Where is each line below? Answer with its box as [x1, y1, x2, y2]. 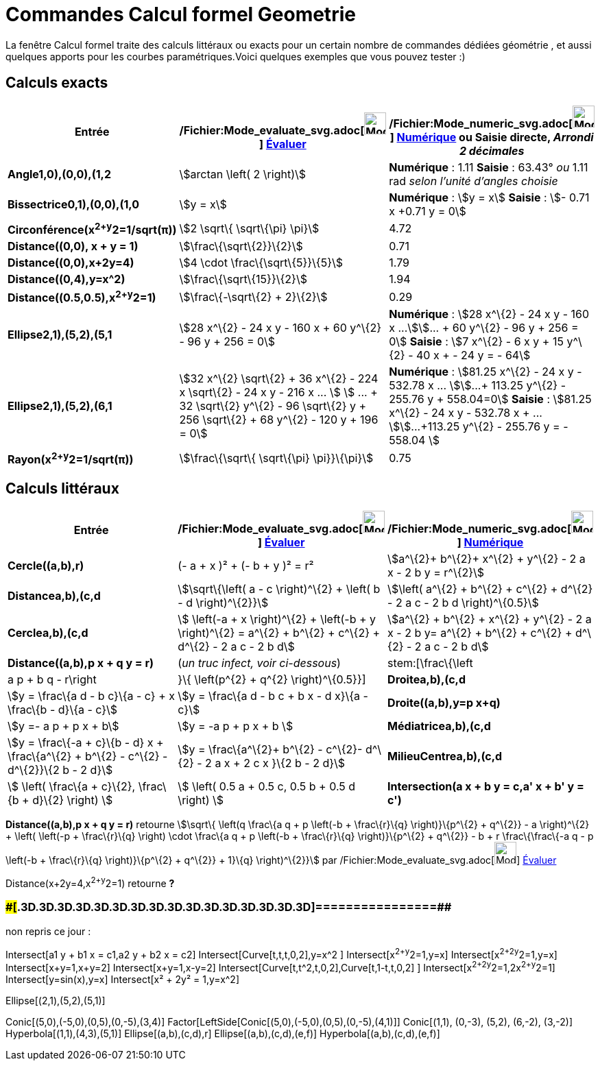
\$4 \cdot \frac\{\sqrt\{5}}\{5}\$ [179, 255, 344, 269]
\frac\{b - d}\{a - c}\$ [8, 703, 118, 717]
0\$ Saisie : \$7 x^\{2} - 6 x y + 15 [389, 335, 564, 349]
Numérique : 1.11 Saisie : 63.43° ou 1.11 [389, 160, 588, 174]
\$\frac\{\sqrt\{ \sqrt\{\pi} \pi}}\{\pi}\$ [179, 450, 374, 465]
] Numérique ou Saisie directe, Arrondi [389, 130, 594, 144]
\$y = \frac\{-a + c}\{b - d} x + [8, 736, 164, 750]
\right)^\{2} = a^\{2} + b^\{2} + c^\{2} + [178, 626, 381, 640]
